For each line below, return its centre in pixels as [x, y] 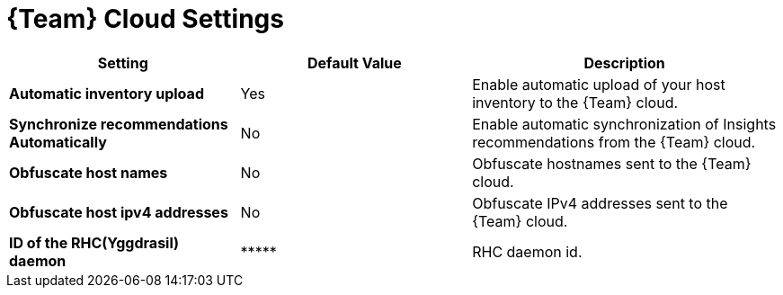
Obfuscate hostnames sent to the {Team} [612, 163]
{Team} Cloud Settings [145, 19]
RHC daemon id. [527, 251]
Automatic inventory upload [107, 93]
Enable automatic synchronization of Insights [624, 124]
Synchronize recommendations [119, 124]
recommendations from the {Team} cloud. [614, 142]
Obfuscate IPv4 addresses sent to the [600, 203]
